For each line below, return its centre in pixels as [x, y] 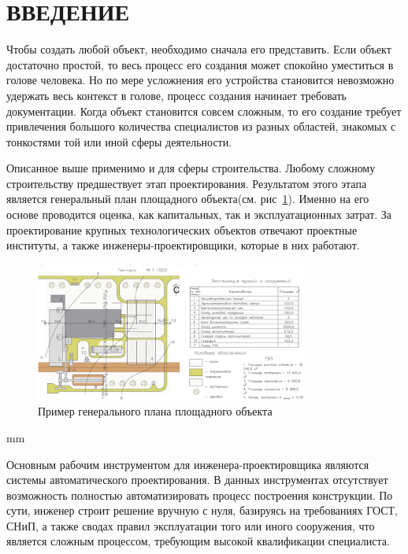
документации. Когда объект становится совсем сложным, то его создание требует [204, 111]
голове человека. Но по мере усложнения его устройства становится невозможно [200, 80]
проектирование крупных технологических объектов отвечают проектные [182, 229]
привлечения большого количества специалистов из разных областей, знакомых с [201, 126]
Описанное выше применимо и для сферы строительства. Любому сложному [191, 168]
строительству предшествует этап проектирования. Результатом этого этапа [187, 183]
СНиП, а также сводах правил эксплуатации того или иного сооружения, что [191, 525]
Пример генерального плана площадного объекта [155, 411]
